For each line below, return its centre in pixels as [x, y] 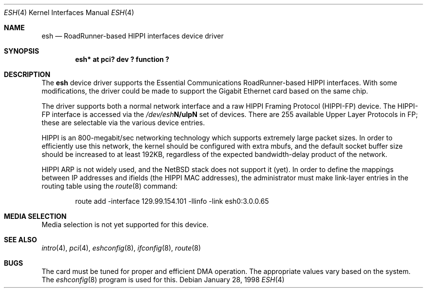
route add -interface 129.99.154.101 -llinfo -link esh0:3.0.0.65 [172, 201]
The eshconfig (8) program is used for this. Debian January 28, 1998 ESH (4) [163, 280]
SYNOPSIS [22, 51]
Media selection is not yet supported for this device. [125, 224]
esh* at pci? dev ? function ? [122, 59]
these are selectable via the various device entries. [123, 123]
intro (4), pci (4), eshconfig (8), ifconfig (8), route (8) [121, 248]
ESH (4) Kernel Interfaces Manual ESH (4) [69, 12]
